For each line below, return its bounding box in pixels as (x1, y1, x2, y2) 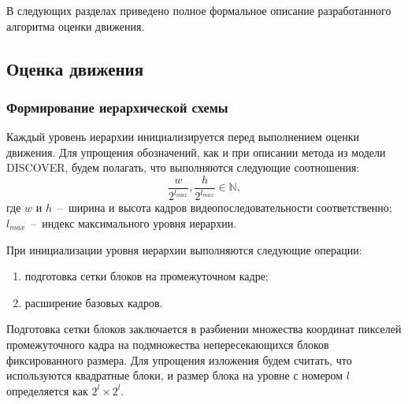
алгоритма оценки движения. (6, 17, 145, 34)
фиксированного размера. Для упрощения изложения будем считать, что (6, 351, 352, 368)
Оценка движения (6, 56, 144, 80)
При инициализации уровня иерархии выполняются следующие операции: (6, 241, 362, 258)
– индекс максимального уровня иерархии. (31, 214, 237, 231)
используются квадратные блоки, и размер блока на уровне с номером (6, 367, 343, 384)
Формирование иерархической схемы (6, 97, 228, 117)
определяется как (6, 382, 88, 398)
